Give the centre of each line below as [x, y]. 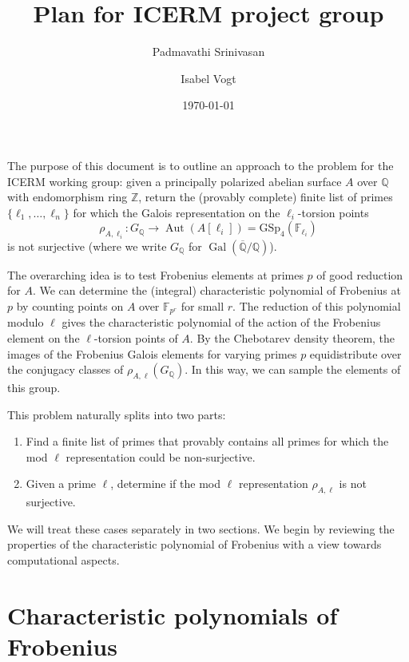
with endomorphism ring [68, 197]
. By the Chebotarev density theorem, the [292, 337]
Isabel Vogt [208, 78]
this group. [34, 387]
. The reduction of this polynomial [317, 305]
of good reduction [360, 274]
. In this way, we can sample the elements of [293, 369]
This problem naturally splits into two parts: [117, 414]
